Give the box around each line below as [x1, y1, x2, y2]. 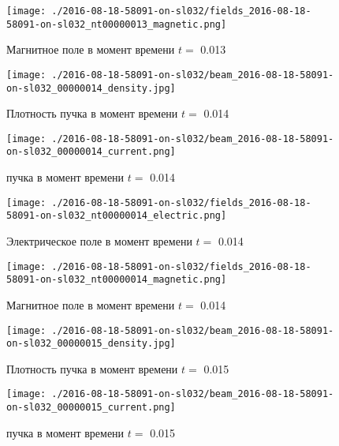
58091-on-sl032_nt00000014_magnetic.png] [6, 274, 227, 286]
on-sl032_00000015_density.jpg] [6, 338, 176, 350]
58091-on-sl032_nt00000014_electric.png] [6, 210, 227, 222]
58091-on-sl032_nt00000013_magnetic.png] [6, 18, 227, 30]
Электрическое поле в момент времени [6, 233, 192, 249]
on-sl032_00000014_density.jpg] [6, 82, 176, 94]
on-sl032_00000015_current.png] [6, 402, 176, 414]
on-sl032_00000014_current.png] [6, 146, 176, 158]
